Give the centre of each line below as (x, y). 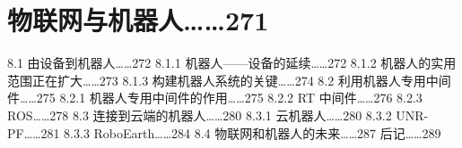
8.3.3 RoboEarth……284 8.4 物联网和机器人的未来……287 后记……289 (253, 132)
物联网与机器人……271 (138, 20)
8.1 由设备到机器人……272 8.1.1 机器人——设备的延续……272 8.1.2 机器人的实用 (232, 63)
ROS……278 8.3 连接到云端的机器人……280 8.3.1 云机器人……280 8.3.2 (200, 115)
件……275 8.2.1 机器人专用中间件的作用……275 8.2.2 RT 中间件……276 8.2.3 (215, 98)
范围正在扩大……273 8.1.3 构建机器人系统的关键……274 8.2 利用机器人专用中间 (229, 80)
